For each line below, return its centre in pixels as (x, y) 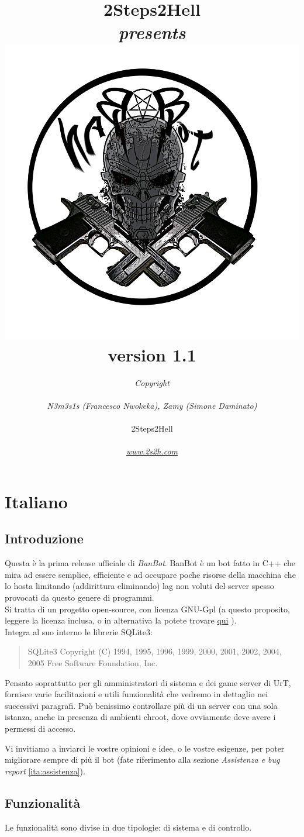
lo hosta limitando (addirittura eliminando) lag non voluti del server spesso (139, 586)
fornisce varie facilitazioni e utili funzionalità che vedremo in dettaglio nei (137, 694)
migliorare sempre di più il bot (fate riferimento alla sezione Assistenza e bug (142, 759)
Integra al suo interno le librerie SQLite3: (79, 631)
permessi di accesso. (40, 728)
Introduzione (44, 538)
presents (152, 32)
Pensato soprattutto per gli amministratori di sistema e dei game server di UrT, (148, 682)
